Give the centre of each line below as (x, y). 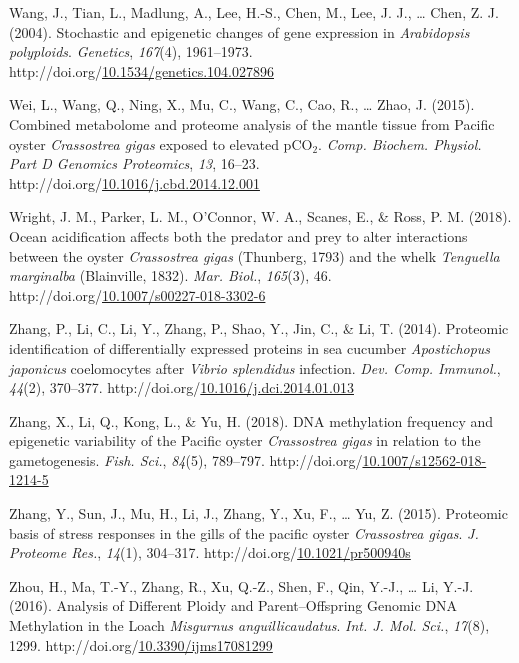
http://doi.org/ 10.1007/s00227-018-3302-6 (137, 294)
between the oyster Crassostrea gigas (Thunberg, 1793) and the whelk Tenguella (254, 255)
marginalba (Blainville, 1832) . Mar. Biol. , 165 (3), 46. (170, 275)
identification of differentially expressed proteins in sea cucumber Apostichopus (250, 347)
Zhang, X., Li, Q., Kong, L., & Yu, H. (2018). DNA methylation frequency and (251, 420)
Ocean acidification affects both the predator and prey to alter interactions (238, 235)
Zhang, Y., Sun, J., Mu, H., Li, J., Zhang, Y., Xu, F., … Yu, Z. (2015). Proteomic (258, 513)
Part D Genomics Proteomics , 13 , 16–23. (134, 163)
